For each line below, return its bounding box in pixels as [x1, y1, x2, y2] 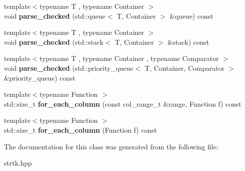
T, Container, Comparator [144, 62, 225, 73]
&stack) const [167, 36, 210, 47]
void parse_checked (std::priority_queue [4, 62, 134, 73]
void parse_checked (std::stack [4, 36, 104, 47]
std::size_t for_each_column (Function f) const [4, 124, 157, 135]
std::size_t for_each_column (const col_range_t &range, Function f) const [4, 98, 242, 109]
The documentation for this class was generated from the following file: [4, 141, 218, 151]
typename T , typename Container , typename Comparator [39, 53, 219, 63]
